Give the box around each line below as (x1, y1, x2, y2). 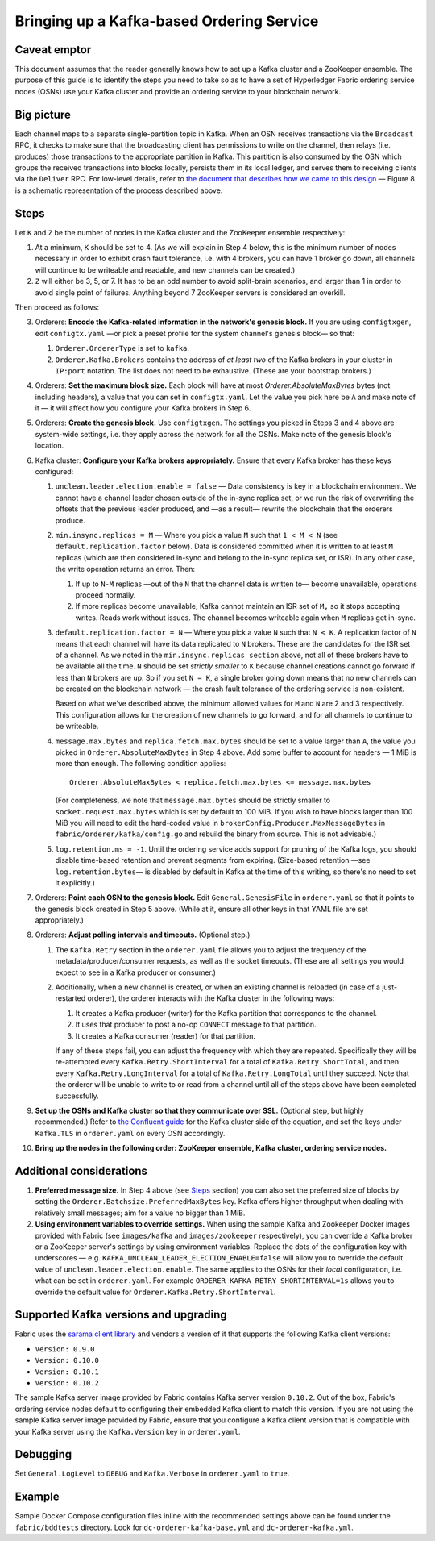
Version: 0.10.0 (35, 1356, 100, 1365)
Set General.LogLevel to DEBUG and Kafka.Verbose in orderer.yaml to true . (14, 1468, 290, 1479)
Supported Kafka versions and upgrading (14, 1308, 227, 1322)
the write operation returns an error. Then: (55, 564, 196, 574)
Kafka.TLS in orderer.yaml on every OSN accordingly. (35, 1128, 226, 1138)
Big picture (14, 107, 72, 121)
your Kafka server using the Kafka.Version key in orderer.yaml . (14, 1426, 241, 1436)
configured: (35, 467, 74, 477)
